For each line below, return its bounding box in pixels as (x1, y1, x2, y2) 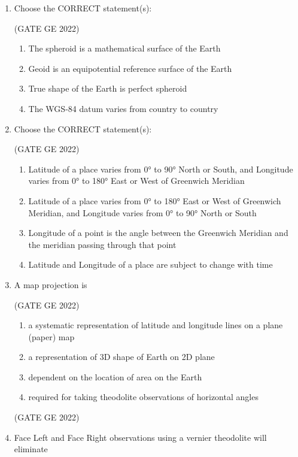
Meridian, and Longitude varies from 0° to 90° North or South (28, 206, 257, 219)
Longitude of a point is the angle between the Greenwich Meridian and (28, 226, 288, 239)
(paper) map (28, 330, 75, 343)
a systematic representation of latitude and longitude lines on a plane (28, 319, 283, 331)
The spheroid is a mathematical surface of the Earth (28, 42, 221, 55)
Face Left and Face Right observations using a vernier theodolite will (14, 431, 267, 443)
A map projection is (14, 278, 87, 290)
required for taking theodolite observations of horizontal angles (28, 391, 259, 403)
